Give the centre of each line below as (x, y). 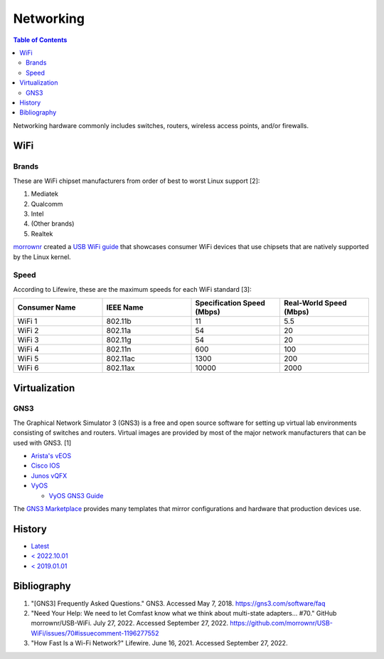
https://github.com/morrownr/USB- (282, 623)
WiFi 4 (28, 349)
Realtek (42, 233)
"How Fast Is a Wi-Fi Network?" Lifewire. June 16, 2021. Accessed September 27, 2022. (159, 643)
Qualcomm (47, 204)
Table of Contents (40, 40)
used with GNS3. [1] (42, 443)
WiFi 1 (27, 322)
